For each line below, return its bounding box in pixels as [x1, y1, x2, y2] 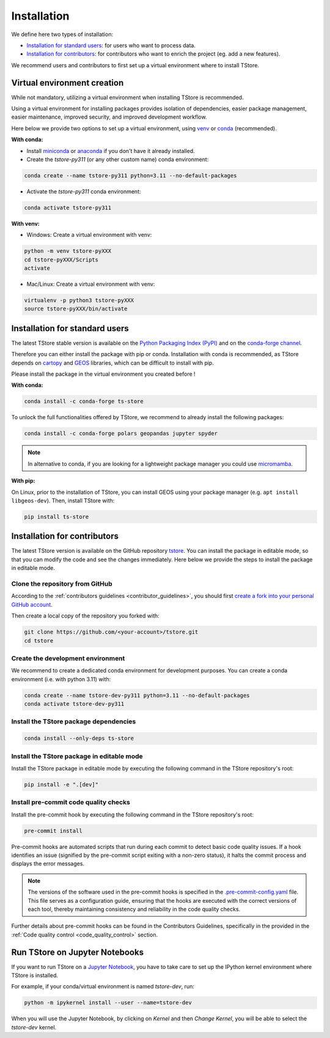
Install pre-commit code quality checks [11, 798, 131, 807]
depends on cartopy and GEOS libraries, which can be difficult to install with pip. [11, 359, 214, 367]
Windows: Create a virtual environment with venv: [26, 231, 152, 239]
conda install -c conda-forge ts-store [24, 398, 144, 405]
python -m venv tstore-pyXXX [24, 248, 112, 255]
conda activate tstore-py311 [24, 204, 112, 211]
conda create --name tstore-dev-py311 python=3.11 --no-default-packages [24, 692, 250, 699]
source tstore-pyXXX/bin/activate [24, 305, 128, 312]
